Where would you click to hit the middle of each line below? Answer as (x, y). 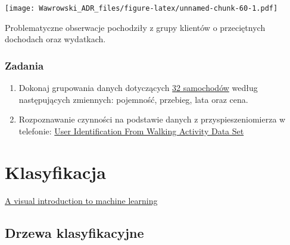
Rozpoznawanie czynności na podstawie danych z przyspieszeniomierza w (152, 119)
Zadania (24, 65)
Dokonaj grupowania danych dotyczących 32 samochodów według (138, 88)
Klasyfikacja (55, 172)
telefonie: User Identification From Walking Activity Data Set (131, 131)
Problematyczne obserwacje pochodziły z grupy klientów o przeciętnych (135, 27)
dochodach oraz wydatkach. (55, 39)
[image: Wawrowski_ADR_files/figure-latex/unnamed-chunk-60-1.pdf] (141, 8)
